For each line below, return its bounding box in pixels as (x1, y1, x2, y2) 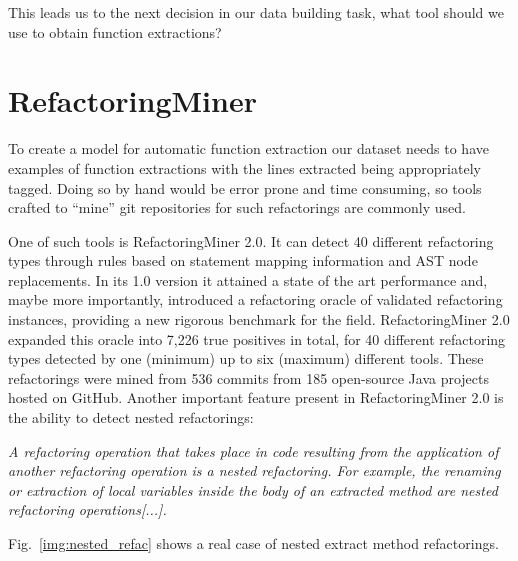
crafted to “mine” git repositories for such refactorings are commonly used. (8, 197, 466, 218)
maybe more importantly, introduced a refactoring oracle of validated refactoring (8, 289, 503, 310)
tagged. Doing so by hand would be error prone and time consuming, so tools (8, 177, 482, 198)
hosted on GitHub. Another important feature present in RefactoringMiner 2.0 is (8, 387, 504, 408)
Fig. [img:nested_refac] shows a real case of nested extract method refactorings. (8, 533, 499, 553)
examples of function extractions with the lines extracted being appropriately (8, 157, 481, 178)
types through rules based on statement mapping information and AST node (8, 250, 478, 271)
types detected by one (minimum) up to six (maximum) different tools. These (8, 348, 484, 369)
